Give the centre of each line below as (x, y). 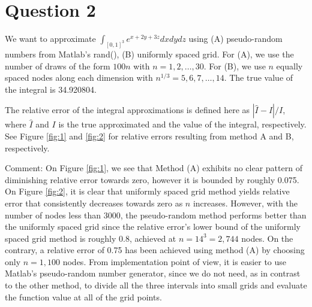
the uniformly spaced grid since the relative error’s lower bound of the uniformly (153, 227)
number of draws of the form (58, 66)
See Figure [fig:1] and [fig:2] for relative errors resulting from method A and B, (149, 136)
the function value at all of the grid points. (83, 297)
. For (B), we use (235, 66)
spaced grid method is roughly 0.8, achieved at (91, 238)
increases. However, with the (245, 203)
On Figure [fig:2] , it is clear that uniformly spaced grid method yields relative (147, 191)
